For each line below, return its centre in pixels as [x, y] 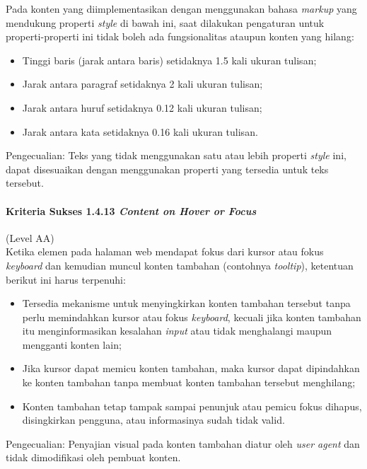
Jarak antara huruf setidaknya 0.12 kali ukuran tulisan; [142, 107]
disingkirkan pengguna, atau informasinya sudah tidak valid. [153, 420]
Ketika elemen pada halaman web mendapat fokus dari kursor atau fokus [165, 251]
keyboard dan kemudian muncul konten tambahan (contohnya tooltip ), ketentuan [180, 265]
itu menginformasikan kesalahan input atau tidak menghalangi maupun [177, 331]
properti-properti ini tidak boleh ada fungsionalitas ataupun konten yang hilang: [180, 36]
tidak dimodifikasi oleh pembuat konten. [93, 457]
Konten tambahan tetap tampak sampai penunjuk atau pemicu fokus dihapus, [192, 406]
